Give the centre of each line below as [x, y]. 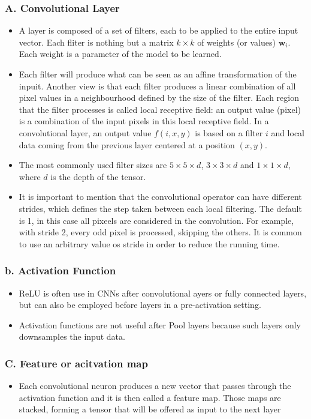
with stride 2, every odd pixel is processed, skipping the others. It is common [160, 232]
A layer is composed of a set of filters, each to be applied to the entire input [158, 30]
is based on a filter [229, 132]
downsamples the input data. [72, 336]
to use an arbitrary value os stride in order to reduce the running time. [149, 243]
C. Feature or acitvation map [76, 363]
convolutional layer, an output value [85, 132]
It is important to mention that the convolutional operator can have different [160, 197]
